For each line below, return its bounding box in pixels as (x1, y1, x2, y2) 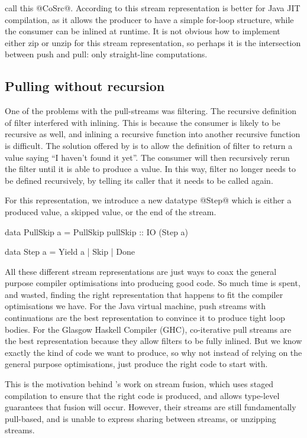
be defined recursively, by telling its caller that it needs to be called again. (5, 174, 273, 186)
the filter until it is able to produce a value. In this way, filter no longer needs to (5, 163, 296, 175)
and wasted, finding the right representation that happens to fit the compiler (5, 288, 283, 300)
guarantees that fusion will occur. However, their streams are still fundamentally (5, 401, 296, 413)
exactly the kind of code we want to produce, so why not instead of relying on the (5, 346, 302, 358)
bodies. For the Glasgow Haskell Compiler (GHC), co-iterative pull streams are (5, 323, 292, 335)
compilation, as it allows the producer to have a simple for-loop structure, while (5, 13, 294, 25)
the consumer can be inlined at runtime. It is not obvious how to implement (5, 25, 280, 37)
